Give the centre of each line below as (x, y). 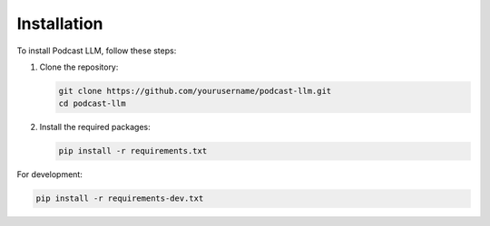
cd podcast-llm (92, 104)
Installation (60, 24)
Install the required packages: (95, 127)
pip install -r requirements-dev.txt (120, 198)
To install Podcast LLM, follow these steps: (97, 51)
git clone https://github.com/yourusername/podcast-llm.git (195, 91)
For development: (50, 174)
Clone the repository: (79, 67)
